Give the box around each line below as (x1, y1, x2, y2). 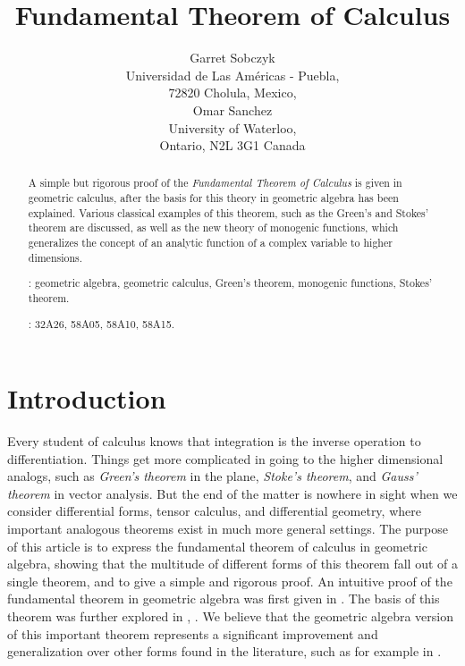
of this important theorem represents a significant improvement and (7, 624, 378, 643)
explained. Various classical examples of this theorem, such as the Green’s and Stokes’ (28, 205, 429, 220)
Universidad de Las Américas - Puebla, (125, 65, 340, 84)
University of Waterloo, (168, 118, 297, 137)
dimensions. (28, 249, 83, 265)
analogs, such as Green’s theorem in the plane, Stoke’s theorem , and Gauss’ (7, 467, 418, 485)
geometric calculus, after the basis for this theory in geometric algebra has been (28, 190, 399, 206)
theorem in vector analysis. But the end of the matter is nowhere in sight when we (7, 484, 458, 502)
